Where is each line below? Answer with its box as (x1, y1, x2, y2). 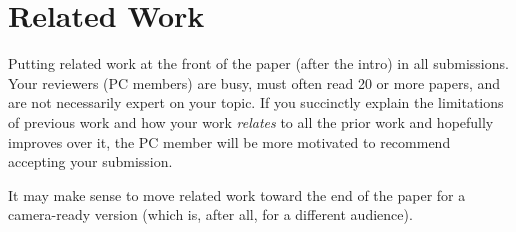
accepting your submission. (8, 151, 173, 172)
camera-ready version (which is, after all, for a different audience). (8, 204, 413, 225)
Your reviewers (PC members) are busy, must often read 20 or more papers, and (8, 72, 501, 93)
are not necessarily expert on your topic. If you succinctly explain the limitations (8, 92, 504, 113)
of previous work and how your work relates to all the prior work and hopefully (8, 111, 494, 132)
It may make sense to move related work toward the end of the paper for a (8, 184, 466, 205)
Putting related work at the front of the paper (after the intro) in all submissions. (8, 53, 509, 74)
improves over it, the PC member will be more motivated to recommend (8, 131, 451, 152)
